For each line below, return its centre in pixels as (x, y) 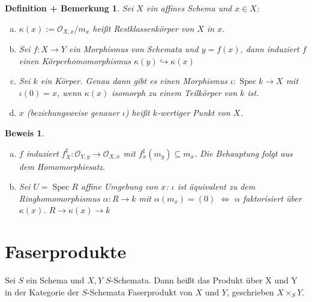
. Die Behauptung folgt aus (243, 153)
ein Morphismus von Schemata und (134, 49)
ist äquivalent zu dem (216, 186)
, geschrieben (250, 291)
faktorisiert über (272, 198)
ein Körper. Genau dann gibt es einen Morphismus (134, 81)
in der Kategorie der (42, 291)
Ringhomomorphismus (59, 198)
